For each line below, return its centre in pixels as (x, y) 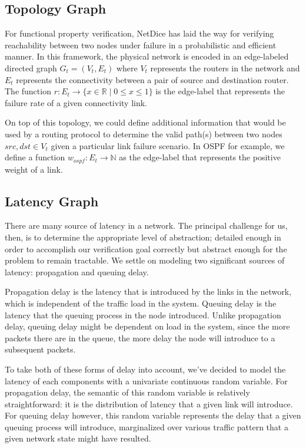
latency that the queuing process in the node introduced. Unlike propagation (143, 314)
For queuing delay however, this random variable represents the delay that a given (153, 415)
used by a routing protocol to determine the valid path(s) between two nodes (144, 134)
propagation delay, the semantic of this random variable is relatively (127, 392)
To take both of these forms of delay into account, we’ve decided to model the (145, 369)
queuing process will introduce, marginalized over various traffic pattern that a (147, 426)
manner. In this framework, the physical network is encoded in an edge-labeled (147, 56)
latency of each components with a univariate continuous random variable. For (146, 381)
